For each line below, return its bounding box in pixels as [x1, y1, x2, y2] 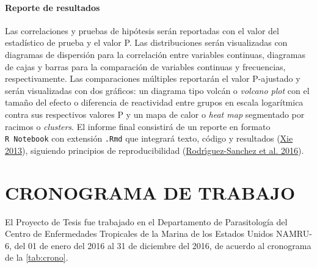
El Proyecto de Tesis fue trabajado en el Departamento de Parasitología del [5, 215, 288, 228]
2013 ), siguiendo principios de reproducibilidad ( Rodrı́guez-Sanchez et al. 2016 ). [5, 143, 304, 156]
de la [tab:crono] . [5, 251, 68, 264]
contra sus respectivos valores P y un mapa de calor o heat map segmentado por [5, 107, 305, 120]
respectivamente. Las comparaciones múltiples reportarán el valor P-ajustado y [5, 72, 301, 85]
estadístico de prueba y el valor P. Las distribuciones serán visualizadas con [5, 36, 288, 49]
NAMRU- [275, 227, 312, 240]
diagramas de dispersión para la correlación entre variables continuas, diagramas [5, 48, 305, 60]
